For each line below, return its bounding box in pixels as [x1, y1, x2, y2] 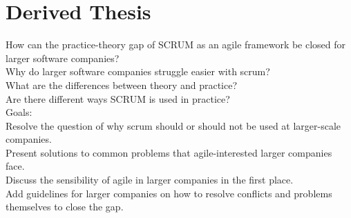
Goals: [6, 105, 32, 119]
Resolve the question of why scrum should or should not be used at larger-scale [6, 118, 341, 132]
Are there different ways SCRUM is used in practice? [6, 91, 230, 106]
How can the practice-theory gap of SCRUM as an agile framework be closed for [6, 37, 346, 52]
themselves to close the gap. [6, 199, 124, 214]
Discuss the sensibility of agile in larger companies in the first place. [6, 172, 294, 187]
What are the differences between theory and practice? [6, 77, 238, 92]
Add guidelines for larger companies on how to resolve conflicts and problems [6, 186, 332, 200]
